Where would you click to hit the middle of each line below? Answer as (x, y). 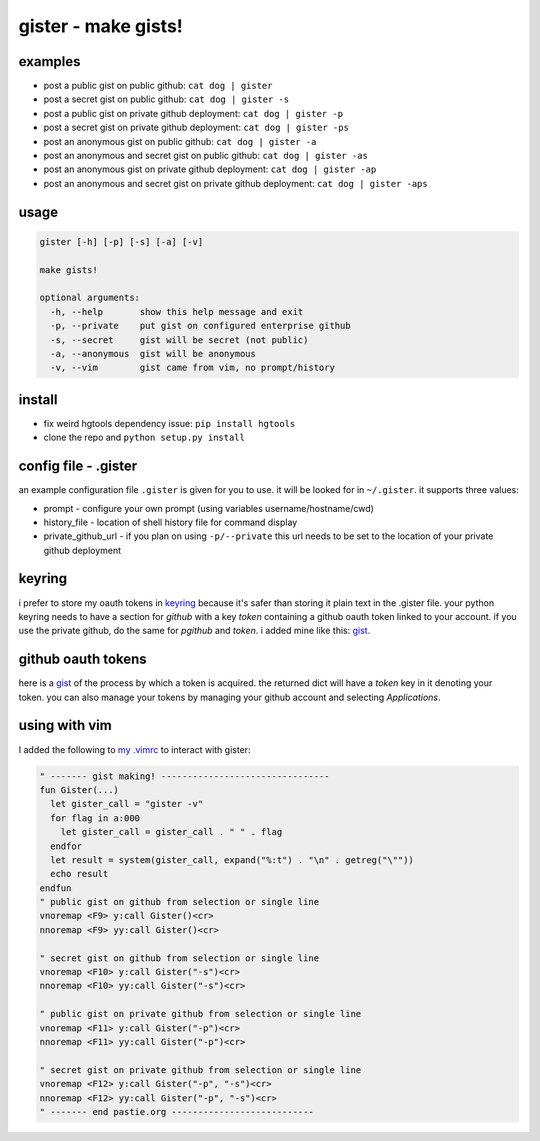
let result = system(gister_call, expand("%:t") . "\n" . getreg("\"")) (232, 859)
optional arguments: (89, 298)
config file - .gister (78, 466)
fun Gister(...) (79, 789)
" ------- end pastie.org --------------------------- (176, 1111)
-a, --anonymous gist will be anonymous (153, 353)
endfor (66, 846)
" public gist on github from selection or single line (179, 902)
